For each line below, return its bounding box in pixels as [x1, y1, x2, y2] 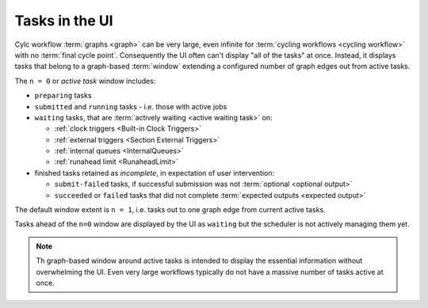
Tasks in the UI [14, 12, 114, 29]
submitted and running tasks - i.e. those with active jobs [34, 101, 227, 111]
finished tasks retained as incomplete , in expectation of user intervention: [34, 168, 275, 177]
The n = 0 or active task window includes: [14, 76, 156, 86]
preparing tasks [34, 91, 92, 101]
